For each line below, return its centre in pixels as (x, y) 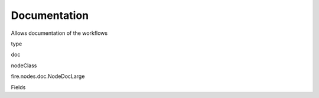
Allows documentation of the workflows (59, 33)
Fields (18, 87)
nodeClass (24, 66)
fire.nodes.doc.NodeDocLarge (48, 76)
